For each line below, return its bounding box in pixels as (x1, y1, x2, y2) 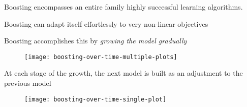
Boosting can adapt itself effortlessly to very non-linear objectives (4, 18, 208, 29)
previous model (4, 78, 51, 88)
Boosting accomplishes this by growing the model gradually (4, 35, 187, 46)
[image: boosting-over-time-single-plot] (24, 95, 167, 103)
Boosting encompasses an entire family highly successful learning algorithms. (4, 2, 243, 12)
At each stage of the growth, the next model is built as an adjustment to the (4, 68, 243, 78)
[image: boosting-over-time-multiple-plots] (24, 53, 177, 61)
